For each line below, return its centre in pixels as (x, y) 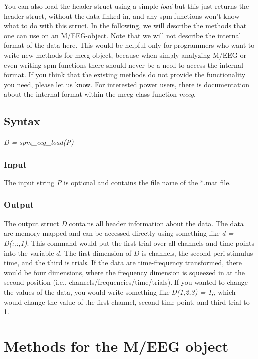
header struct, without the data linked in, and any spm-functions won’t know (122, 16)
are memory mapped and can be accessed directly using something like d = (119, 233)
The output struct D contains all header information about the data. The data (124, 223)
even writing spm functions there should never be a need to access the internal (124, 65)
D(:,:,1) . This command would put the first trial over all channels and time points (129, 243)
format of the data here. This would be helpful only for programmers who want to (129, 45)
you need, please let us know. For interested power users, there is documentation (127, 84)
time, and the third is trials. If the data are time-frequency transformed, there (123, 263)
